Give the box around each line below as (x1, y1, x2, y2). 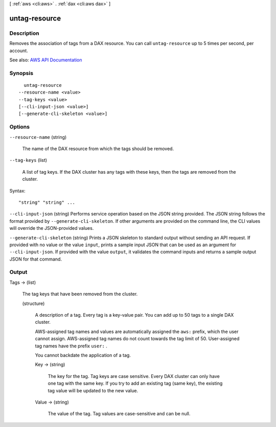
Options (9, 123, 30, 130)
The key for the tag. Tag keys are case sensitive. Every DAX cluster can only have (48, 373, 220, 379)
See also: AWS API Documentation (9, 57, 82, 63)
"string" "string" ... (18, 199, 76, 205)
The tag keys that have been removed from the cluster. (22, 291, 138, 297)
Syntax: (9, 187, 26, 194)
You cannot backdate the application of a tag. (35, 352, 131, 358)
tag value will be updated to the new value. (48, 387, 138, 393)
